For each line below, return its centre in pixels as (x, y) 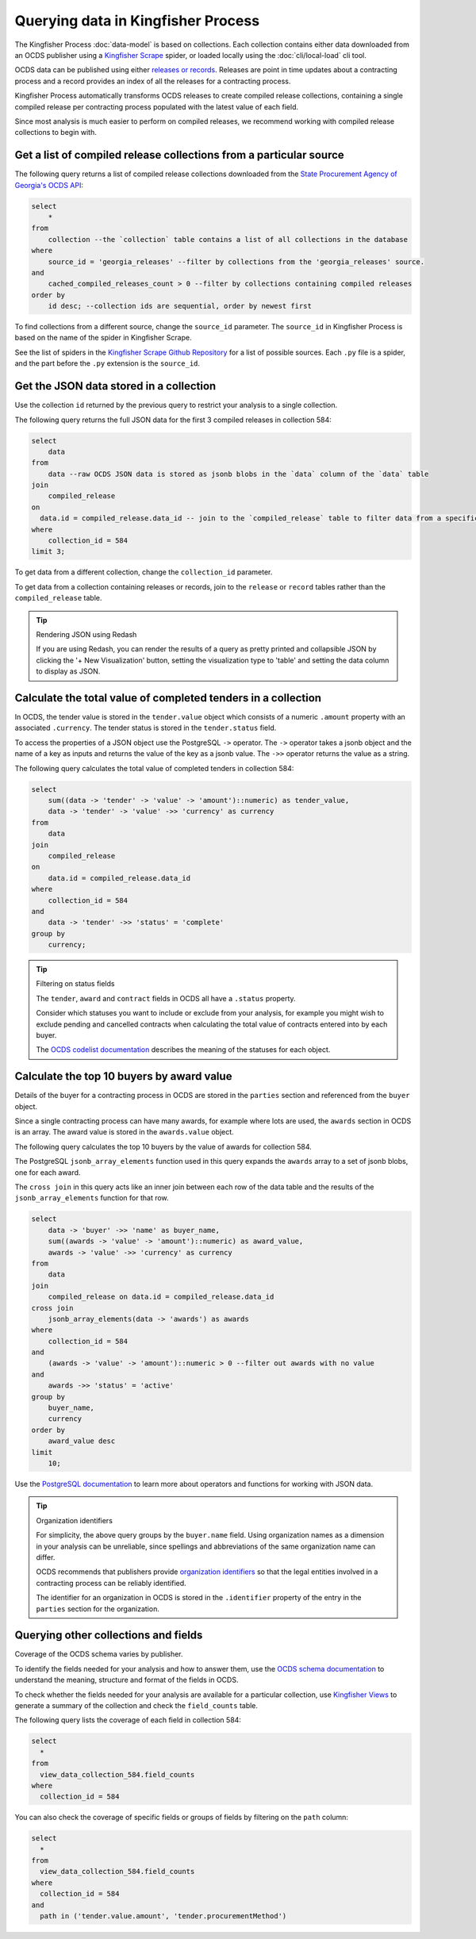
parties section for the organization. (98, 1609)
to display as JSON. (68, 671)
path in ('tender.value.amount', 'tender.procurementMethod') (163, 1916)
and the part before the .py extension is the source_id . (107, 363)
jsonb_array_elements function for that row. (92, 1198)
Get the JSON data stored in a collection (115, 386)
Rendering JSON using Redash (86, 634)
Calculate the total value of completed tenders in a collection (168, 698)
